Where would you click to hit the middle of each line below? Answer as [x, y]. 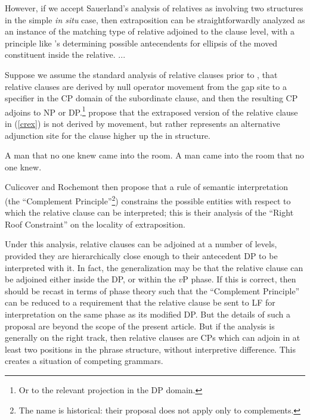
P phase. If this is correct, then [239, 279]
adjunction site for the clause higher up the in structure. [108, 135]
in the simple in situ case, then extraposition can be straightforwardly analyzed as [155, 19]
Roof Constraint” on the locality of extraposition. [95, 224]
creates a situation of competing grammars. [84, 361]
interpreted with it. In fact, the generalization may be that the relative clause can [154, 267]
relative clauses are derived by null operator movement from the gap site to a [146, 86]
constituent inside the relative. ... [65, 55]
